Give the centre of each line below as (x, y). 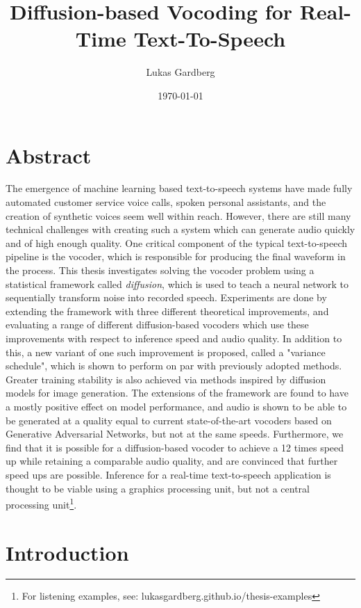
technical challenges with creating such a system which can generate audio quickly (180, 229)
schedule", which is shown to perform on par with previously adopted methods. (174, 366)
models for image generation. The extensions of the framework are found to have (177, 393)
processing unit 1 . (41, 503)
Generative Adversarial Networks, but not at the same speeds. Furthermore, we (175, 434)
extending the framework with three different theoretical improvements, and (167, 311)
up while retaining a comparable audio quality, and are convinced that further (172, 461)
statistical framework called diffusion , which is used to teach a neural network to (177, 283)
